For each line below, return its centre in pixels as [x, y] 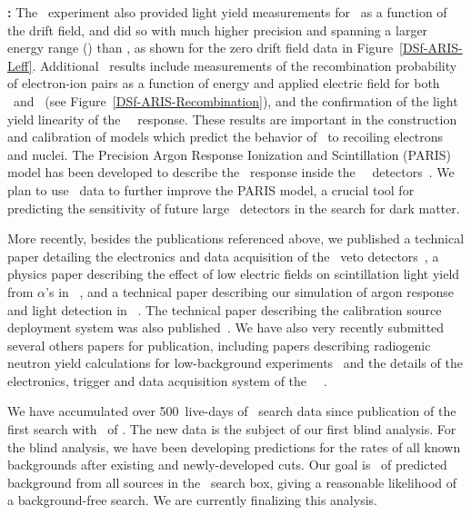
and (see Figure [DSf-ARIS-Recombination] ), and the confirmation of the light [235, 100]
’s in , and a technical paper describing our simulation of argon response [250, 291]
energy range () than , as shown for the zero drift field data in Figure [200, 48]
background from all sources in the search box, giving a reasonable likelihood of [232, 482]
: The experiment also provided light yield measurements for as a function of [227, 12]
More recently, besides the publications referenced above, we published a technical [236, 238]
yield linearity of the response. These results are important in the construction [232, 119]
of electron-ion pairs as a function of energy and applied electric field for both [224, 83]
